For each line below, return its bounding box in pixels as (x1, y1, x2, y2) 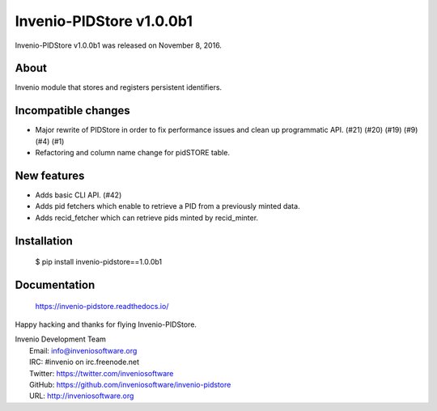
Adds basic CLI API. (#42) (35, 190, 122, 200)
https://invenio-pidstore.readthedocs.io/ (35, 301, 169, 311)
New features (15, 168, 85, 182)
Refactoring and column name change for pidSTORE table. (35, 148, 231, 158)
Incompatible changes (15, 104, 131, 117)
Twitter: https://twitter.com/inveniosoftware (29, 368, 174, 378)
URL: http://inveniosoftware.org (29, 391, 134, 400)
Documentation (15, 278, 95, 292)
